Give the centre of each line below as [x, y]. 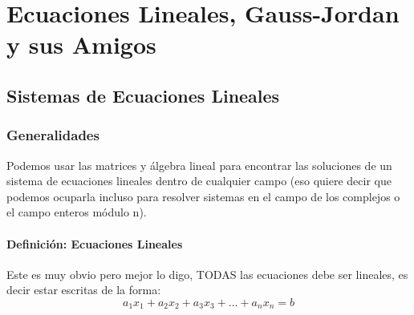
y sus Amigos [81, 44]
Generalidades [53, 135]
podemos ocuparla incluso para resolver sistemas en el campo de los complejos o [203, 196]
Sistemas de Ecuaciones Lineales [143, 95]
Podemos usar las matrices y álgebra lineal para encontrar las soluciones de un [199, 165]
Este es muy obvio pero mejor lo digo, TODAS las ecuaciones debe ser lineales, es [207, 274]
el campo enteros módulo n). [77, 212]
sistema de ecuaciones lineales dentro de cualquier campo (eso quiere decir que [199, 181]
